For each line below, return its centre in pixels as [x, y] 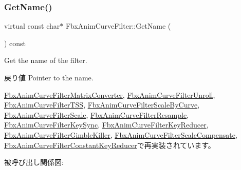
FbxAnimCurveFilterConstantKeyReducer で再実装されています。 [110, 145]
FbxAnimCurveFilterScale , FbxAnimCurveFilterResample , [97, 114]
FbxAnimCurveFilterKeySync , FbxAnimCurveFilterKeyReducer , [106, 125]
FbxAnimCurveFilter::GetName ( [118, 26]
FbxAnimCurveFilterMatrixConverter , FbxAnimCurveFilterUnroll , [110, 94]
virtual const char [32, 26]
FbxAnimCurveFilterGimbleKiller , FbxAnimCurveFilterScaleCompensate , [121, 134]
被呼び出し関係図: [34, 162]
